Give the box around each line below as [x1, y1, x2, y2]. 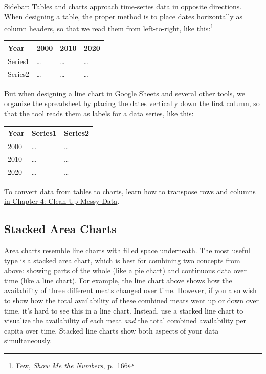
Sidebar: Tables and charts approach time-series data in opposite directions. [4, 1, 242, 11]
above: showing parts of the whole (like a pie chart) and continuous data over [4, 265, 247, 276]
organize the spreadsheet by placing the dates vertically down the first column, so [4, 98, 260, 109]
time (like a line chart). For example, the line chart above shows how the [4, 275, 232, 285]
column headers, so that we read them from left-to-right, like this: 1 [4, 22, 214, 33]
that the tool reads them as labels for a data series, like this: [4, 108, 194, 118]
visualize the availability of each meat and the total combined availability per [4, 315, 247, 326]
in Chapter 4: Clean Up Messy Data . [4, 196, 120, 206]
